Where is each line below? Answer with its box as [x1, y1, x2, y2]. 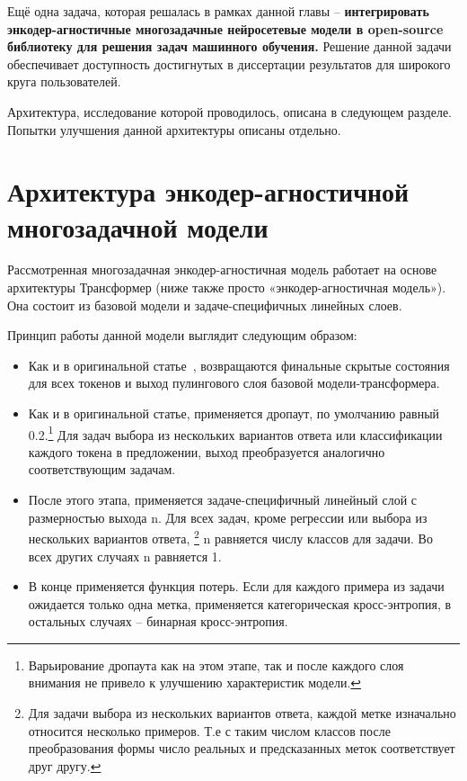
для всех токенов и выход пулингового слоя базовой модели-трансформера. [28, 373, 440, 392]
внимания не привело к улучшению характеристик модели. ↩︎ [28, 673, 362, 692]
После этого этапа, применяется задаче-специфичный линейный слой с [28, 490, 418, 509]
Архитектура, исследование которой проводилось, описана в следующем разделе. [7, 102, 452, 121]
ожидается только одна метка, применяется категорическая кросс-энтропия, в [28, 594, 452, 613]
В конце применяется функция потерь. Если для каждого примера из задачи [28, 577, 445, 596]
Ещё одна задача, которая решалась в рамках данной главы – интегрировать [7, 2, 429, 20]
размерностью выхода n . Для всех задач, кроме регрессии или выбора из [28, 507, 427, 526]
